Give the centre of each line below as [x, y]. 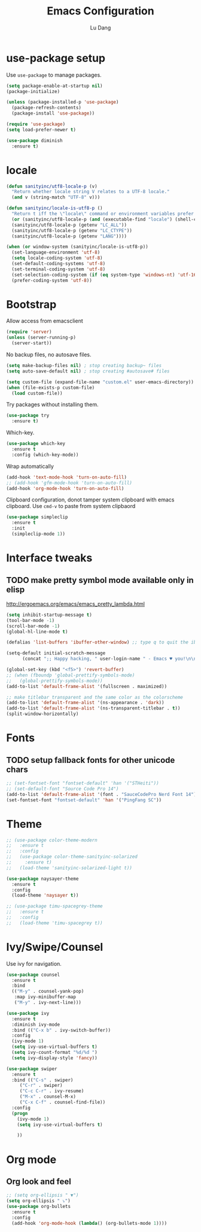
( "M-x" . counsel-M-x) [48, 1097]
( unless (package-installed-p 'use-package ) [63, 102]
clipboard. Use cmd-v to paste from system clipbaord [71, 506]
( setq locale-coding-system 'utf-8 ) [57, 258]
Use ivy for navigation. [34, 963]
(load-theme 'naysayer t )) [45, 896]
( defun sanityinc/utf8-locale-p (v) [52, 186]
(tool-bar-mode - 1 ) [31, 620]
